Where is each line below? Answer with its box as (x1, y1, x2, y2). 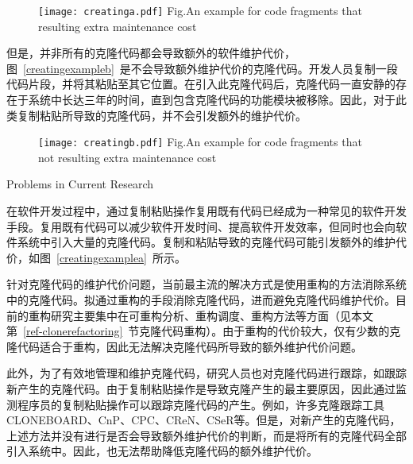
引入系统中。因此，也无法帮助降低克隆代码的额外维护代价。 (6, 443, 318, 459)
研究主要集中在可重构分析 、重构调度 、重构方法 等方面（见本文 (50, 307, 373, 323)
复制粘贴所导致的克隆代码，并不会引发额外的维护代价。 (17, 106, 307, 123)
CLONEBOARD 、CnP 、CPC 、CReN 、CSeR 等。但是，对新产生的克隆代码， (6, 412, 401, 428)
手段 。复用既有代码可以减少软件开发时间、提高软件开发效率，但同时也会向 (6, 218, 396, 234)
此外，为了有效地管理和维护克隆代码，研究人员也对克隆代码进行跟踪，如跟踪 (6, 365, 407, 381)
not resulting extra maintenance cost (38, 149, 217, 165)
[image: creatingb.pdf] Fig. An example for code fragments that (38, 133, 362, 150)
